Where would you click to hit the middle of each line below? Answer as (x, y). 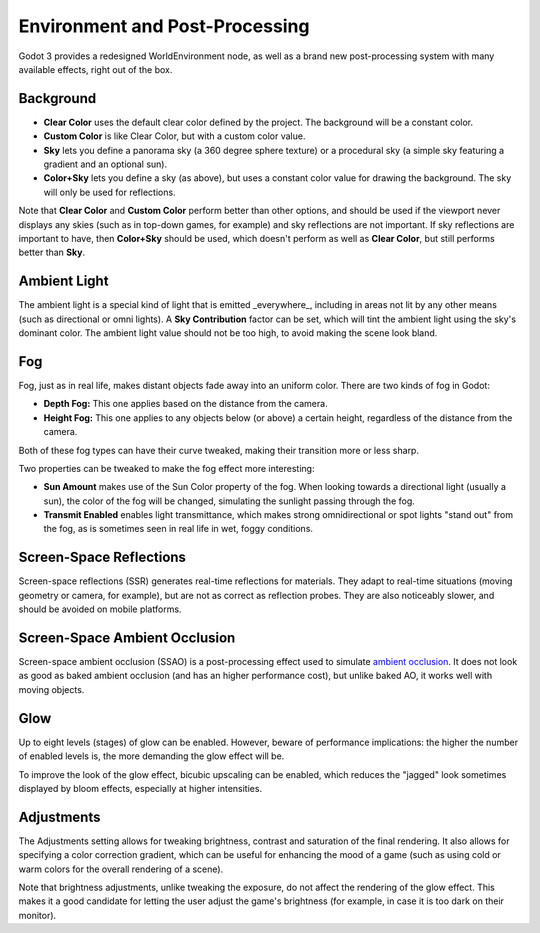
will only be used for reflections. (109, 192)
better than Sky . (51, 252)
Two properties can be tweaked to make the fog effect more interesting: (166, 468)
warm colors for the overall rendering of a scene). (121, 869)
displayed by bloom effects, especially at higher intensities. (140, 788)
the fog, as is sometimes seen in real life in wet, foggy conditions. (178, 529)
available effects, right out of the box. (95, 69)
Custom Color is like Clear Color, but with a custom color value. (174, 136)
